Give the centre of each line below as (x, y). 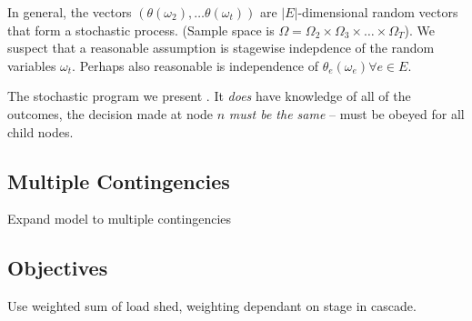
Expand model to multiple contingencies (120, 219)
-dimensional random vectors (378, 12)
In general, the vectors (70, 12)
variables (32, 65)
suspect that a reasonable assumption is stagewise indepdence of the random (221, 48)
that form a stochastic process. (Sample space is (141, 30)
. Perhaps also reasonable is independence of (195, 65)
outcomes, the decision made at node (110, 113)
